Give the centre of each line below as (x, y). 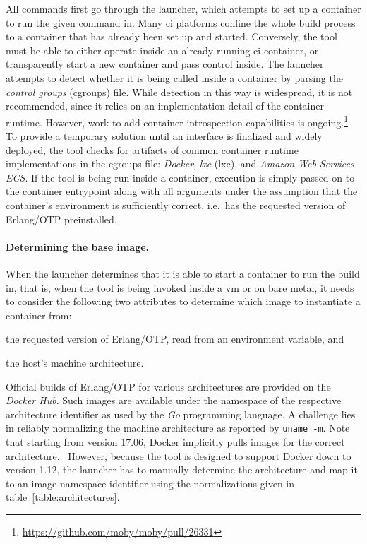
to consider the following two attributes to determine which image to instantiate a (183, 301)
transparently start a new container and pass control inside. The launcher (165, 64)
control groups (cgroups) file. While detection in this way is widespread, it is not (179, 91)
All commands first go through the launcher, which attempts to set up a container (183, 8)
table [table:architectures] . (63, 497)
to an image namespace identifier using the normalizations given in (150, 483)
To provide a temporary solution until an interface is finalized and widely (164, 136)
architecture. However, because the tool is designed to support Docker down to (179, 455)
